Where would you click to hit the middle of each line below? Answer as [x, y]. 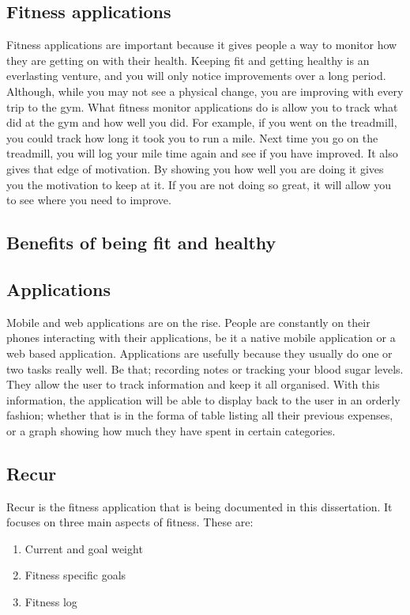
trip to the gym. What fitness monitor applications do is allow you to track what [202, 106]
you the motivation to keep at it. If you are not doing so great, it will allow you [199, 184]
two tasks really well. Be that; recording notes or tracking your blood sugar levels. [205, 368]
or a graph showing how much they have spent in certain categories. [171, 430]
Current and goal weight [84, 548]
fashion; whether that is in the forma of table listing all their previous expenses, [200, 415]
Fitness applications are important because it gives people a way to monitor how [202, 45]
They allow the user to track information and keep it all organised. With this [193, 384]
